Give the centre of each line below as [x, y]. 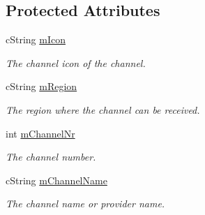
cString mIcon [36, 39]
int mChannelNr [40, 133]
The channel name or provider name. [85, 203]
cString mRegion [41, 86]
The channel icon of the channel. [76, 62]
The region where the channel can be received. [103, 109]
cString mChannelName [56, 180]
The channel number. [51, 157]
